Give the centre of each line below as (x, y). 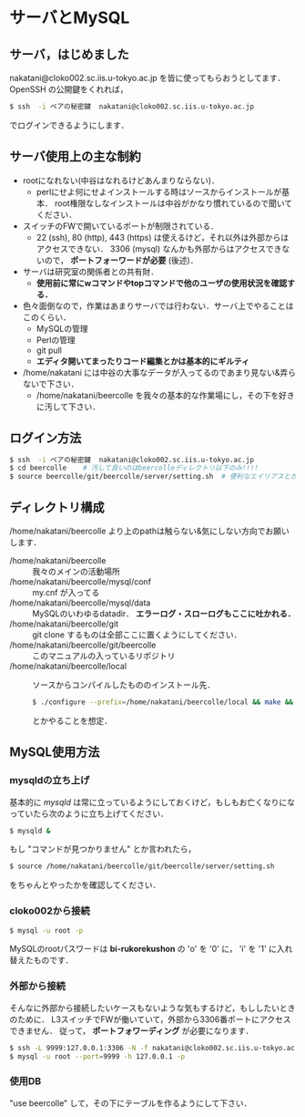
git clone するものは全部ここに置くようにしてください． (137, 635)
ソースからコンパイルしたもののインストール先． (124, 685)
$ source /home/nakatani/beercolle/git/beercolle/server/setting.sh (142, 866)
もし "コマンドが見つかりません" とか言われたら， (103, 849)
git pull (49, 350)
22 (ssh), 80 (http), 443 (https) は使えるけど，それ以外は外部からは (163, 237)
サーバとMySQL (70, 18)
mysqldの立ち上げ (50, 781)
